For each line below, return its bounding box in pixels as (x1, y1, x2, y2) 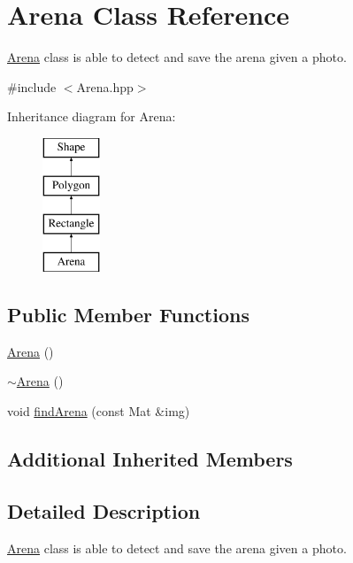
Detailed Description (7, 497, 201, 524)
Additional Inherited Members (7, 445, 293, 473)
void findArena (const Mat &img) (7, 402, 190, 420)
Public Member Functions (7, 301, 249, 328)
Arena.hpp (76, 77, 134, 96)
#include (7, 77, 57, 96)
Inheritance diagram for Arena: (7, 107, 176, 126)
